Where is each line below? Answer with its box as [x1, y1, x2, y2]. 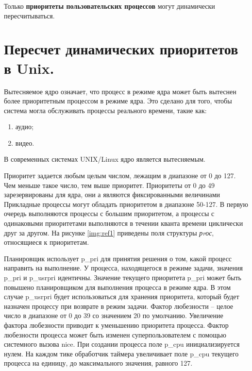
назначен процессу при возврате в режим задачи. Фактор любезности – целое [4, 301, 234, 311]
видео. [15, 137, 34, 148]
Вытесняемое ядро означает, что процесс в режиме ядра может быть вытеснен [4, 86, 236, 96]
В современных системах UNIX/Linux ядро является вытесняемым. [4, 154, 205, 164]
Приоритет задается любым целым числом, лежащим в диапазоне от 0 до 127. [4, 170, 236, 181]
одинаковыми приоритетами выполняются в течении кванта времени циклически [4, 218, 243, 228]
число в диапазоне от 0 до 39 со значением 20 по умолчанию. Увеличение [4, 310, 223, 320]
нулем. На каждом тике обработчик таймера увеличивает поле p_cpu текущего [4, 348, 239, 358]
